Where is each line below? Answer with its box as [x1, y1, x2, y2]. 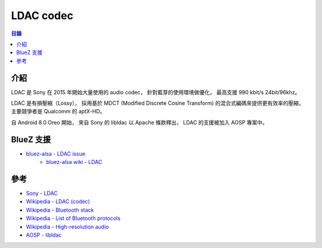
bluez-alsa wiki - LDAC [46, 159, 103, 166]
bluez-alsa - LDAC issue [26, 150, 86, 157]
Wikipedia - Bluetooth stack [26, 206, 94, 213]
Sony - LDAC [26, 190, 58, 197]
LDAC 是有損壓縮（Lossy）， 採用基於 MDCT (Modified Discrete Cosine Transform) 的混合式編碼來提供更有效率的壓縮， [11, 100, 304, 107]
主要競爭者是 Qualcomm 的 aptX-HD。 [11, 108, 106, 115]
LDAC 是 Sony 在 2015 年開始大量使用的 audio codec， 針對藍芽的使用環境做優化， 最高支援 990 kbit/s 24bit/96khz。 [11, 88, 301, 95]
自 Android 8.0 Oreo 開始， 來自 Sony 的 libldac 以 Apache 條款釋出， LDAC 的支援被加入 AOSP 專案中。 [11, 119, 268, 126]
